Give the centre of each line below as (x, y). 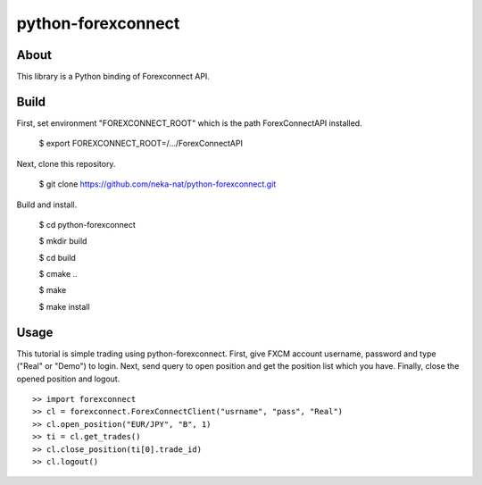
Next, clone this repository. (66, 163)
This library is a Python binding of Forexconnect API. (113, 77)
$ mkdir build (63, 241)
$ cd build (57, 257)
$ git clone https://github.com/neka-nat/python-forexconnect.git (158, 184)
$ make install (64, 306)
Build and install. (47, 205)
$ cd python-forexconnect (87, 224)
